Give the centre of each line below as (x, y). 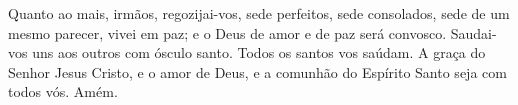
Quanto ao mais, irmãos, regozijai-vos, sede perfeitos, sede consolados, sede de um (259, 13)
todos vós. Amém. (63, 91)
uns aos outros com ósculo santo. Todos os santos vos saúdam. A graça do (259, 52)
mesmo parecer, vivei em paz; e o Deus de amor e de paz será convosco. (227, 32)
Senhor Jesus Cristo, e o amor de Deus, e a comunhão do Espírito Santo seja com (257, 71)
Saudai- (473, 32)
